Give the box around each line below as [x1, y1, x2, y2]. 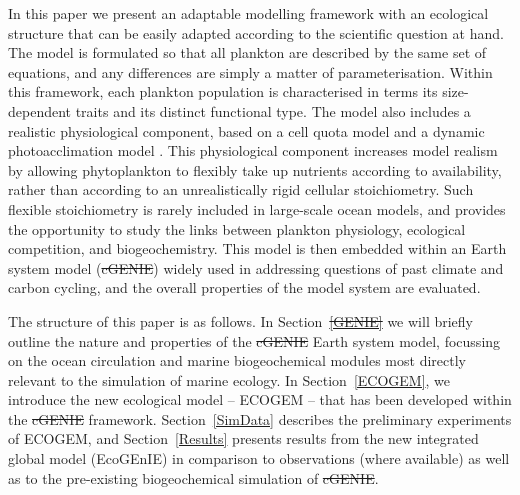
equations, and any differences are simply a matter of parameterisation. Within [8, 61, 493, 82]
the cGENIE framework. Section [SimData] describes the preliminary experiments [8, 408, 512, 429]
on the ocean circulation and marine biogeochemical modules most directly [8, 350, 466, 371]
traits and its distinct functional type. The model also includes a [75, 100, 471, 121]
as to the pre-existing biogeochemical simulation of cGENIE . [8, 467, 379, 488]
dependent [8, 100, 72, 121]
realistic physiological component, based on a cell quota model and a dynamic [8, 120, 485, 141]
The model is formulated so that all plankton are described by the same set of [8, 42, 487, 63]
